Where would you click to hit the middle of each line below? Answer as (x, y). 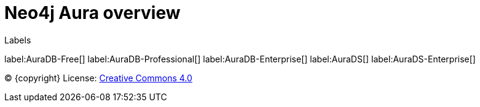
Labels (18, 40)
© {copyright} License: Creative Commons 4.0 (98, 78)
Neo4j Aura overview (92, 13)
